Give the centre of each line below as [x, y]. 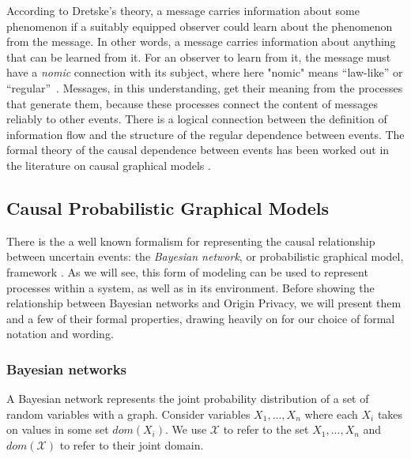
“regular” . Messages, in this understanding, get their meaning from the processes [205, 87]
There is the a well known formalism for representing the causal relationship [191, 241]
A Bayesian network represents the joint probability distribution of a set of [188, 399]
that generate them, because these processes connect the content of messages [192, 103]
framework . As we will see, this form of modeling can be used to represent [187, 271]
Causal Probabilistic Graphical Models [168, 207]
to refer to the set [266, 429]
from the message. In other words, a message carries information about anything [201, 41]
